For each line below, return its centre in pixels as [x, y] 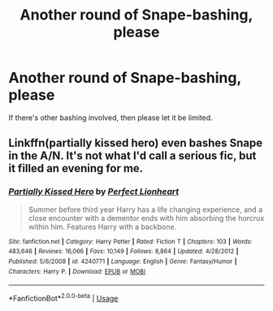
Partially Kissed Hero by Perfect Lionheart [94, 192]
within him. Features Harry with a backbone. [102, 227]
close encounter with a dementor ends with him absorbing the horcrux [146, 218]
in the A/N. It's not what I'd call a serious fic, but [132, 156]
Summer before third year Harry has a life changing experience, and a [145, 209]
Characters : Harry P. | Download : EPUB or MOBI [77, 271]
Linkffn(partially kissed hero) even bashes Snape [136, 143]
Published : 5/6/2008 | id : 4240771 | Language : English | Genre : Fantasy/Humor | [123, 261]
